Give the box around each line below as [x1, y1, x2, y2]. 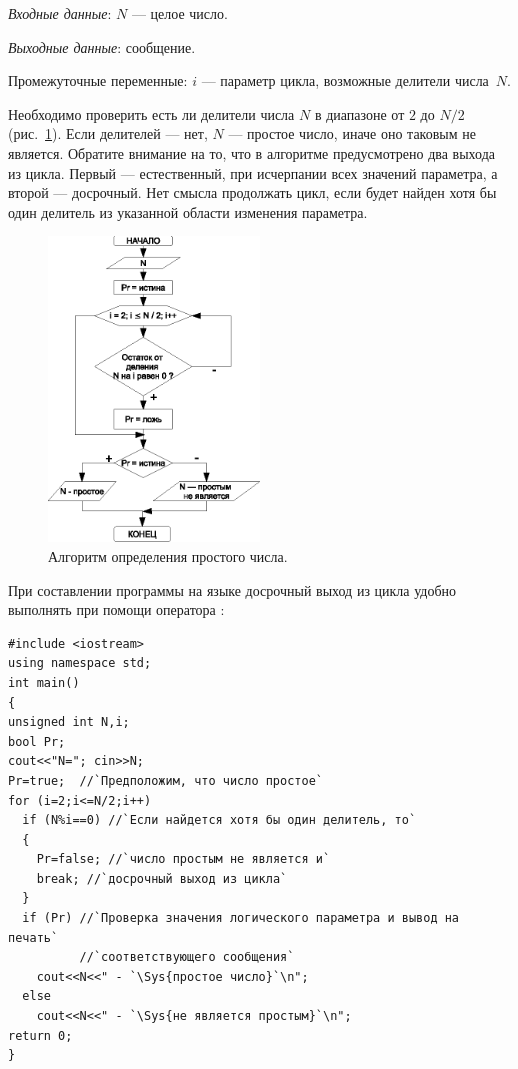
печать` [8, 930, 59, 945]
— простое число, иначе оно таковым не [228, 123, 476, 144]
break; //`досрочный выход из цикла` [36, 871, 288, 886]
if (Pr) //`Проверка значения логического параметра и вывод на [22, 911, 460, 926]
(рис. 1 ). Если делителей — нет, [8, 123, 208, 144]
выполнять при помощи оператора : [8, 599, 225, 620]
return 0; [8, 1028, 73, 1043]
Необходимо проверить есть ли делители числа [8, 103, 295, 124]
